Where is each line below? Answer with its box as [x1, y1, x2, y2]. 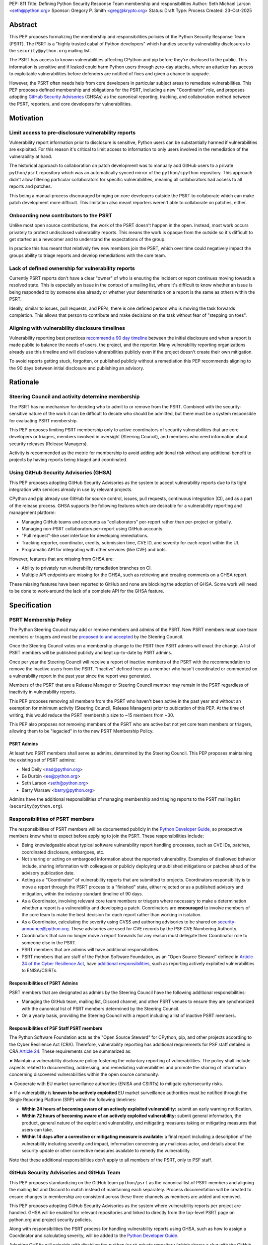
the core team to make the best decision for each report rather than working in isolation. [21, 912, 202, 918]
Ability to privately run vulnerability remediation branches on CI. [21, 565, 152, 571]
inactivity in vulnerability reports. [9, 689, 76, 695]
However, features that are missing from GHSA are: [9, 556, 114, 562]
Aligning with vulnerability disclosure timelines [9, 324, 126, 331]
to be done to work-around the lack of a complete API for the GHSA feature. [9, 588, 165, 594]
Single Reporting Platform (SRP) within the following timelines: [9, 1097, 136, 1103]
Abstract [9, 20, 37, 29]
